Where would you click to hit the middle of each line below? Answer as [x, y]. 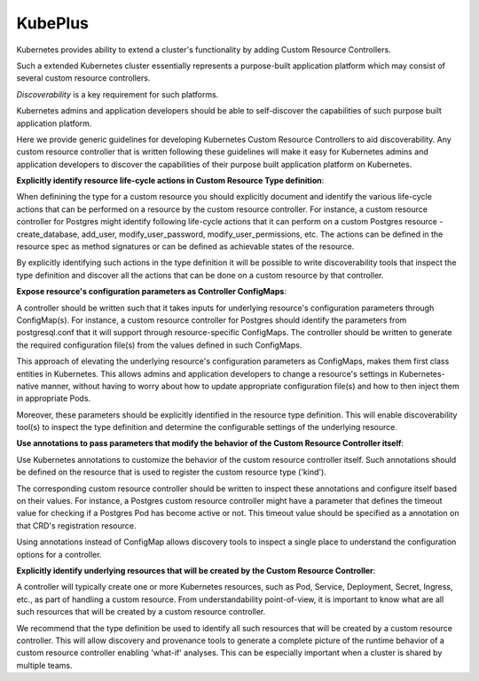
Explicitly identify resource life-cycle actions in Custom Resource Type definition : [170, 181]
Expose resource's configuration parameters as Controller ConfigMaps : [152, 292]
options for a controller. [59, 554]
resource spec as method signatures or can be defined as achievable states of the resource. [185, 247]
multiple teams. [44, 665]
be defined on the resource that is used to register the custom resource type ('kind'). [172, 472]
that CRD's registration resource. [76, 525]
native [27, 386]
